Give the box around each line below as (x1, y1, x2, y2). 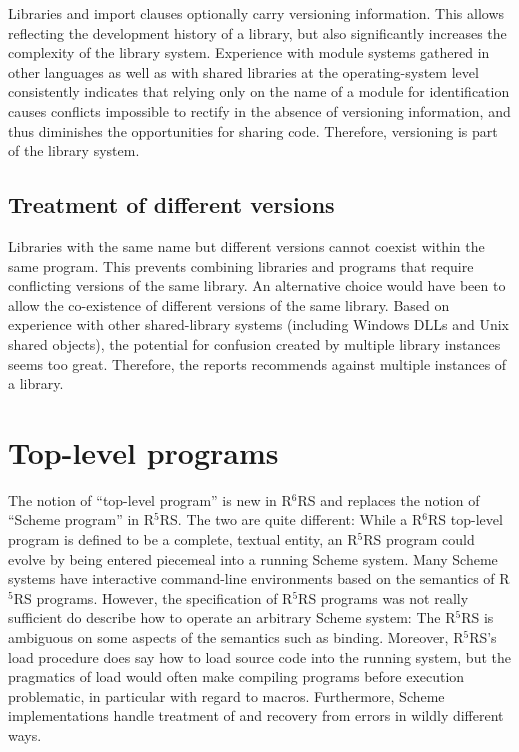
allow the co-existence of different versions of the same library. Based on (8, 294, 450, 315)
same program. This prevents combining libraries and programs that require (8, 255, 474, 276)
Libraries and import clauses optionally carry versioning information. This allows (8, 3, 505, 23)
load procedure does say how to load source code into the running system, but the (8, 646, 511, 667)
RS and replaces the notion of (297, 489, 480, 510)
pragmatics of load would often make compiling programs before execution (8, 666, 465, 687)
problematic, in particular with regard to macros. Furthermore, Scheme (8, 685, 445, 706)
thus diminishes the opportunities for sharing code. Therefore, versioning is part (8, 120, 498, 141)
